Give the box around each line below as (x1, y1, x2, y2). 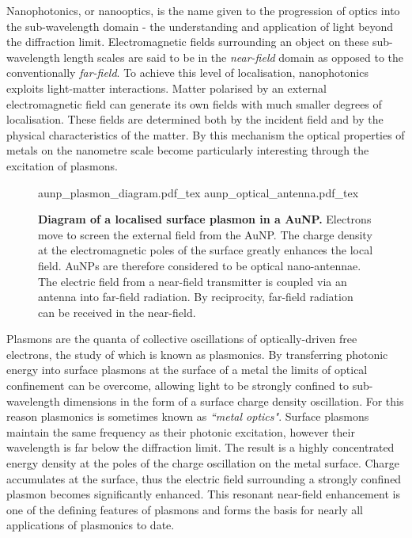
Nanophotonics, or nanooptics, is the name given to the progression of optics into (6, 2, 400, 18)
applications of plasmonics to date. (6, 517, 175, 533)
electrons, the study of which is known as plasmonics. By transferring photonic (6, 345, 388, 362)
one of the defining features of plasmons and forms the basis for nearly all (6, 501, 363, 517)
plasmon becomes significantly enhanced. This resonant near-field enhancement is (6, 486, 400, 502)
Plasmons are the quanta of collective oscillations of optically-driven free (6, 330, 357, 347)
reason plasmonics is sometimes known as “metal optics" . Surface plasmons (6, 408, 369, 425)
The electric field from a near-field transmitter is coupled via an (38, 273, 347, 289)
